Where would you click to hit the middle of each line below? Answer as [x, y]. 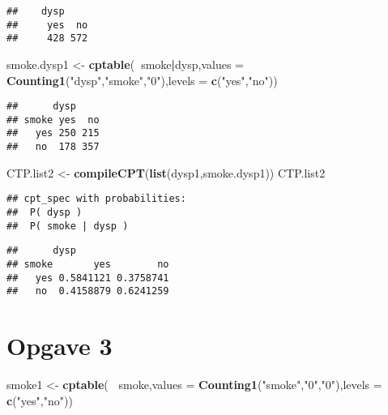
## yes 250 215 [53, 133]
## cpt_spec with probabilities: [96, 199]
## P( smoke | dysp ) [68, 226]
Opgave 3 [60, 346]
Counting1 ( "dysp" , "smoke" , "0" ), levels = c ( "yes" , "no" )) [142, 80]
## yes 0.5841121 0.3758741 [88, 278]
